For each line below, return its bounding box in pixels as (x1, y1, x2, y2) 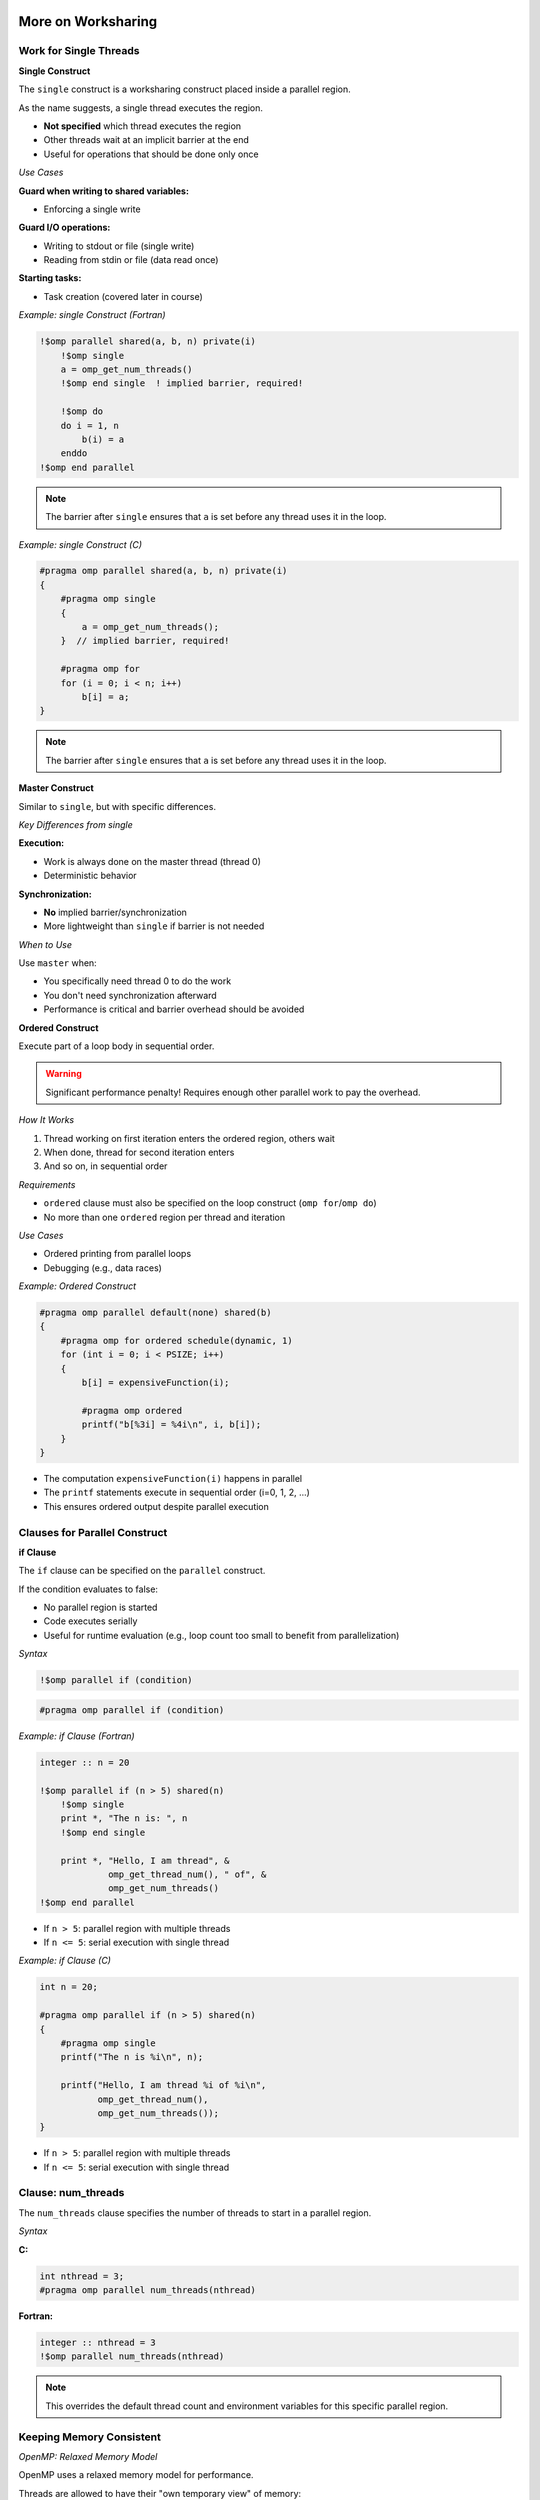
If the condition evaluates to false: (18, 1583, 159, 1595)
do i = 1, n (60, 420, 120, 431)
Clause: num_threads (18, 2186, 125, 2200)
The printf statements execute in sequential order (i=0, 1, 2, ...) (43, 1486, 310, 1499)
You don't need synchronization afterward (43, 989, 217, 1001)
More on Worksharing (18, 13, 158, 30)
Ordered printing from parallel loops (43, 1248, 192, 1260)
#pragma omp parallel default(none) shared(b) (39, 1307, 272, 1319)
